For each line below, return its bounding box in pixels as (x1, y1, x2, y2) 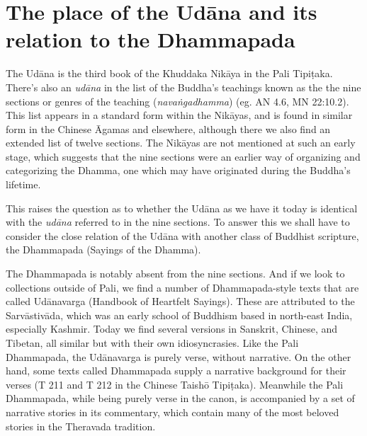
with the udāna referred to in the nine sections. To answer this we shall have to (6, 214, 350, 229)
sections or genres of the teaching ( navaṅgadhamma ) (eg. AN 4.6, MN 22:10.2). (6, 93, 349, 108)
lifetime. (6, 177, 41, 192)
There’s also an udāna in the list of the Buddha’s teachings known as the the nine (6, 79, 361, 94)
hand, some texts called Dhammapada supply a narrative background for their (6, 363, 346, 378)
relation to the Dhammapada (6, 25, 295, 54)
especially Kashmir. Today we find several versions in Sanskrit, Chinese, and (6, 321, 338, 336)
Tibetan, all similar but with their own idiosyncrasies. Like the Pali (6, 335, 299, 350)
